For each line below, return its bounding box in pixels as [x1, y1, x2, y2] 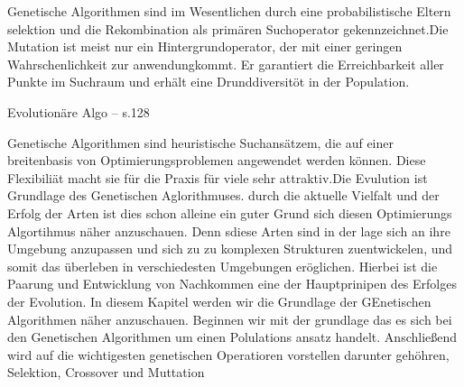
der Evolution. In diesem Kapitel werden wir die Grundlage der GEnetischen [7, 291, 432, 310]
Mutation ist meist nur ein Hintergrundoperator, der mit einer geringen [7, 37, 403, 56]
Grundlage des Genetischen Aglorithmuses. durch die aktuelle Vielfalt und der [7, 186, 440, 205]
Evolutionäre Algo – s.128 [7, 102, 150, 121]
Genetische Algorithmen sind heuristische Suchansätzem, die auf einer [7, 133, 394, 152]
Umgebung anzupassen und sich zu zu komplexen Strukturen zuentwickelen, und [7, 239, 453, 258]
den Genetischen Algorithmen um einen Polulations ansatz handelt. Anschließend [7, 327, 458, 346]
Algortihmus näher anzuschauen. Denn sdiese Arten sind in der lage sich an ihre [7, 221, 450, 240]
